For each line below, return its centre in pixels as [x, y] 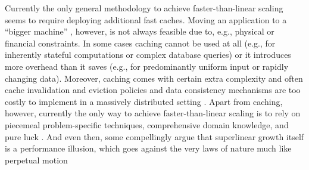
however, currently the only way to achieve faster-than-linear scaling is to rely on [153, 113]
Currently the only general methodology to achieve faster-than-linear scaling [144, 8]
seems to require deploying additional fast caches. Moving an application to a [146, 19]
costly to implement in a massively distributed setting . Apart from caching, [144, 101]
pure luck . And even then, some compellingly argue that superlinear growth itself [154, 136]
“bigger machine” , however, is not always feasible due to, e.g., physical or [140, 31]
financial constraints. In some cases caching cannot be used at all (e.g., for [140, 43]
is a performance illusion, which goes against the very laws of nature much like [148, 148]
